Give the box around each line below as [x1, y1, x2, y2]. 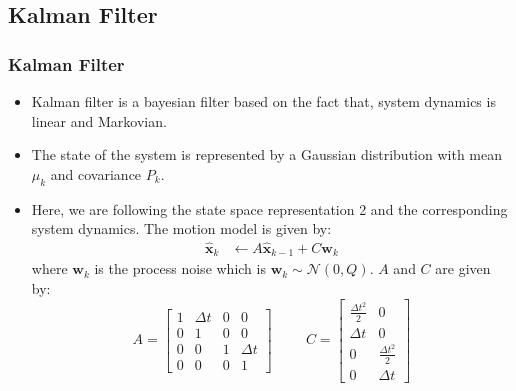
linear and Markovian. [31, 110, 167, 131]
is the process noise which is [94, 258, 266, 279]
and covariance [50, 163, 142, 184]
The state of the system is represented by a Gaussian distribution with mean [31, 144, 502, 165]
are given [435, 258, 491, 279]
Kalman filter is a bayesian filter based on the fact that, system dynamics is [31, 91, 496, 111]
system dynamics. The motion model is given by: [31, 218, 332, 239]
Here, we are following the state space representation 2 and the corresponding [31, 198, 508, 219]
